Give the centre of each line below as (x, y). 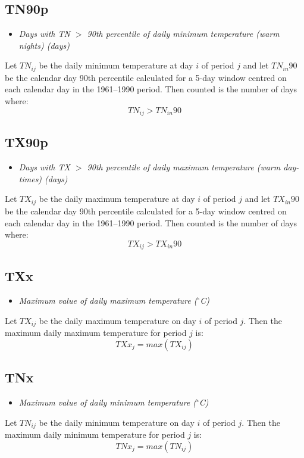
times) (30, 178)
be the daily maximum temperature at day (117, 199)
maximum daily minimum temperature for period (95, 434)
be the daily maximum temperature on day (117, 320)
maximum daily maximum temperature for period (96, 333)
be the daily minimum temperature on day (117, 422)
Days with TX (44, 167)
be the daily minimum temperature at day (116, 65)
